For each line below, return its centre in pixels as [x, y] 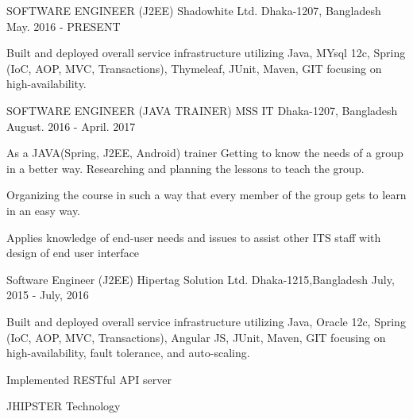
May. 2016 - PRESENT [64, 26]
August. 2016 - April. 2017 [71, 126]
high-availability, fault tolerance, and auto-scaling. [128, 353]
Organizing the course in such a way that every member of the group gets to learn [206, 195]
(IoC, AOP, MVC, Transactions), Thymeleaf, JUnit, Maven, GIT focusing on [194, 68]
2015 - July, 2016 [48, 295]
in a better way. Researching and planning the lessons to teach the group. [185, 168]
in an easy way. [44, 210]
